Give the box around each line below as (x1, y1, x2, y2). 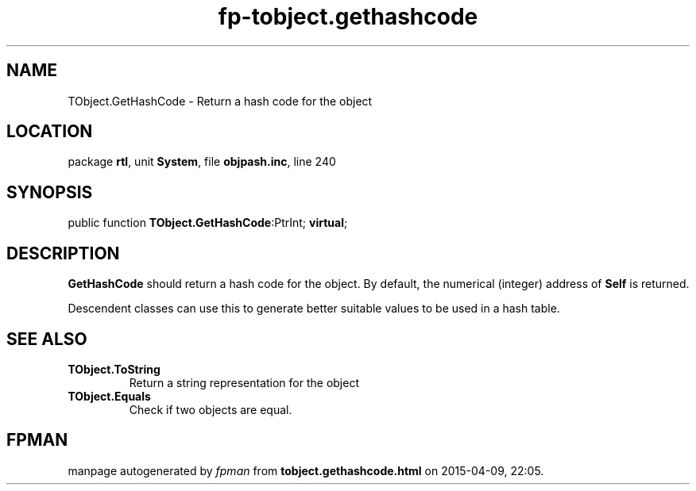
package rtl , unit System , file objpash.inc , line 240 (68, 155, 336, 169)
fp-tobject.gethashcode (218, 3, 478, 30)
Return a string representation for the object (129, 375, 359, 389)
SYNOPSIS (6, 182, 93, 202)
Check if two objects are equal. (129, 402, 292, 416)
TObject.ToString (68, 362, 160, 376)
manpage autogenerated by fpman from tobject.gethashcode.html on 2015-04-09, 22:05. (68, 463, 544, 478)
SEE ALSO (6, 328, 87, 349)
